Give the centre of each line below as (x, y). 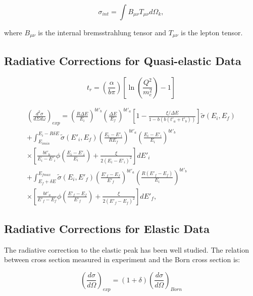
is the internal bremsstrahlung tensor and (102, 32)
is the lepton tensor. (212, 32)
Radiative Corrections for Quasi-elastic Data (123, 60)
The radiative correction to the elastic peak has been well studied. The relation (126, 249)
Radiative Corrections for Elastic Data (107, 228)
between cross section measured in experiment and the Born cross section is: (122, 259)
